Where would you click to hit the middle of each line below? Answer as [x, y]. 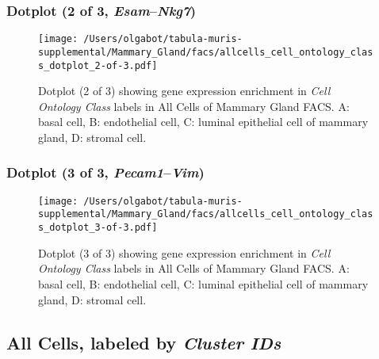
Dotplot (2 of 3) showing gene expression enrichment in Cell [184, 91]
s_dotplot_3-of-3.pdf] [98, 228]
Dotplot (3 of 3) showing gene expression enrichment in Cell [184, 252]
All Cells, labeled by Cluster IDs [144, 342]
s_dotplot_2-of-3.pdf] [98, 65]
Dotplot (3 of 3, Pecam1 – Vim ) [105, 172]
